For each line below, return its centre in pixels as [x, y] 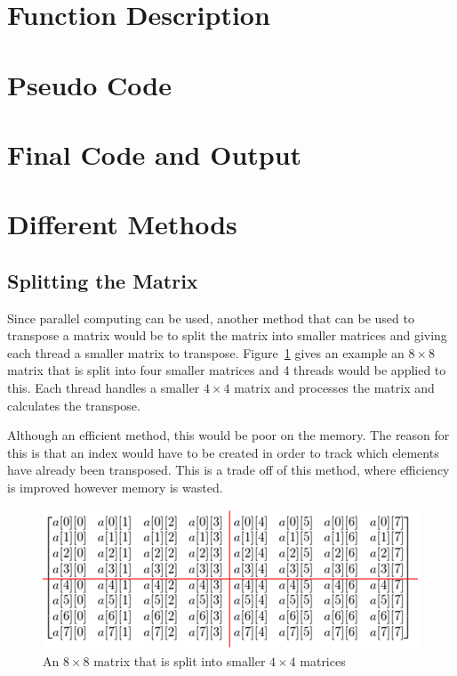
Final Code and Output [155, 154]
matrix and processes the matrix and [334, 388]
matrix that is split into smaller [180, 660]
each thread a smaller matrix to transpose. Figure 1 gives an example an [206, 352]
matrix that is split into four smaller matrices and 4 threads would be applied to [227, 370]
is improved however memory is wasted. [115, 488]
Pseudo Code [89, 84]
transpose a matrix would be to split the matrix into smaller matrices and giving [227, 335]
